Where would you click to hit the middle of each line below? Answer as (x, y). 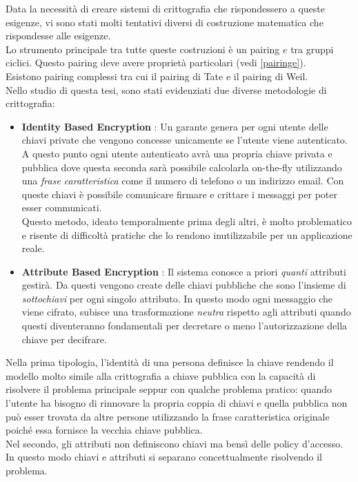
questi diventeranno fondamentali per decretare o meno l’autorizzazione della (185, 326)
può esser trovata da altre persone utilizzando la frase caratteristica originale (168, 416)
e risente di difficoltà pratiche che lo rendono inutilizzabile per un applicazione (187, 234)
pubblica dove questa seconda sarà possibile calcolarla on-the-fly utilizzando (182, 167)
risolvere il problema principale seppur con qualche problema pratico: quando (169, 389)
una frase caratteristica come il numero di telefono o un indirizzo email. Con (183, 181)
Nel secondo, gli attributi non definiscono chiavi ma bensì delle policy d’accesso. (175, 443)
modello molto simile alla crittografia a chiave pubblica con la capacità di (161, 375)
